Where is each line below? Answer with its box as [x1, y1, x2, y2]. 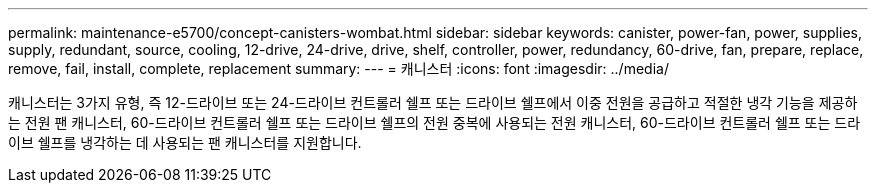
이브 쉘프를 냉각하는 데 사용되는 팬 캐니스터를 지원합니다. [8, 134, 362, 151]
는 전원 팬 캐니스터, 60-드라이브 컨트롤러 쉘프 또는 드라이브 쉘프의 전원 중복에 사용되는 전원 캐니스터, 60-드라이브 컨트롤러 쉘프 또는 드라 [8, 114, 861, 131]
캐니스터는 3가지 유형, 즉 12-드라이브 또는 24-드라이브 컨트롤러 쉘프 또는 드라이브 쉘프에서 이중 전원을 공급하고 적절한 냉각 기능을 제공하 [8, 94, 858, 111]
